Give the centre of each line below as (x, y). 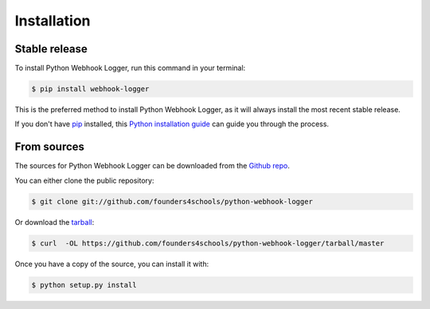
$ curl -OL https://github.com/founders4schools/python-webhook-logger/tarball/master (208, 243)
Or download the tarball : (55, 222)
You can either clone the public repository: (84, 180)
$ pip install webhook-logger (90, 89)
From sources (50, 147)
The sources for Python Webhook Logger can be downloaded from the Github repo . (152, 166)
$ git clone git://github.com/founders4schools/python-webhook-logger (172, 201)
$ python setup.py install (84, 285)
